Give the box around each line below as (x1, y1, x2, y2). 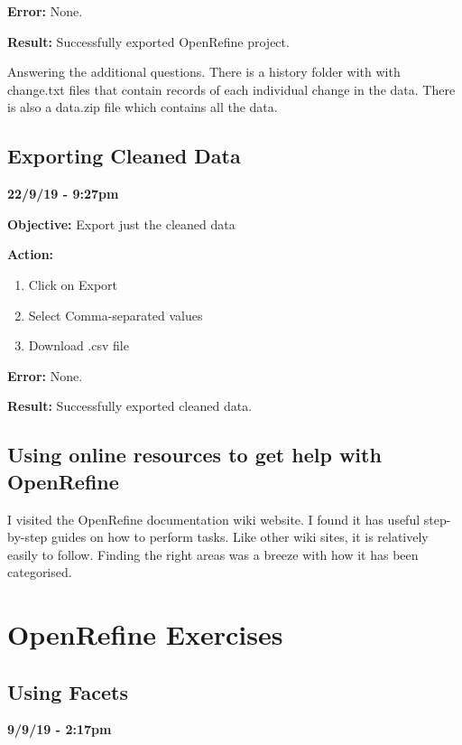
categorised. (7, 563, 72, 582)
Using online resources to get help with (7, 441, 382, 469)
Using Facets (7, 677, 129, 705)
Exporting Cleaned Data (7, 142, 241, 170)
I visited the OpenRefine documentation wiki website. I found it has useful (7, 509, 420, 528)
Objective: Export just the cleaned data (7, 214, 236, 233)
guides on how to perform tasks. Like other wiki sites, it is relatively (51, 527, 429, 546)
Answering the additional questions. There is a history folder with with (7, 62, 401, 81)
